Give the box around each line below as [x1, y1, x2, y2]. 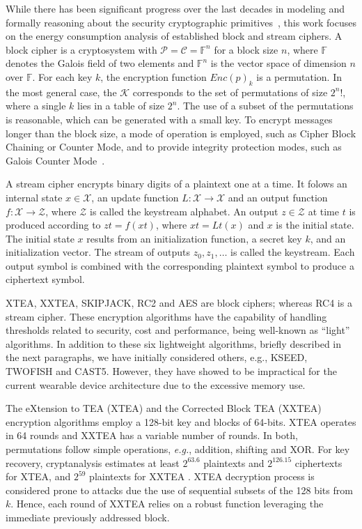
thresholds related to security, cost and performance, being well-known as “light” [6, 323, 350, 337]
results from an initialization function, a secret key [86, 231, 302, 245]
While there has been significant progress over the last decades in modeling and [6, 1, 345, 15]
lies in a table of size [77, 98, 165, 113]
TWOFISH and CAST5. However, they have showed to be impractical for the [6, 364, 337, 378]
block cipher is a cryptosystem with [6, 42, 157, 56]
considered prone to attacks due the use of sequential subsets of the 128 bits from [6, 482, 353, 497]
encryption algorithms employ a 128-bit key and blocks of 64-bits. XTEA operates [6, 414, 356, 429]
